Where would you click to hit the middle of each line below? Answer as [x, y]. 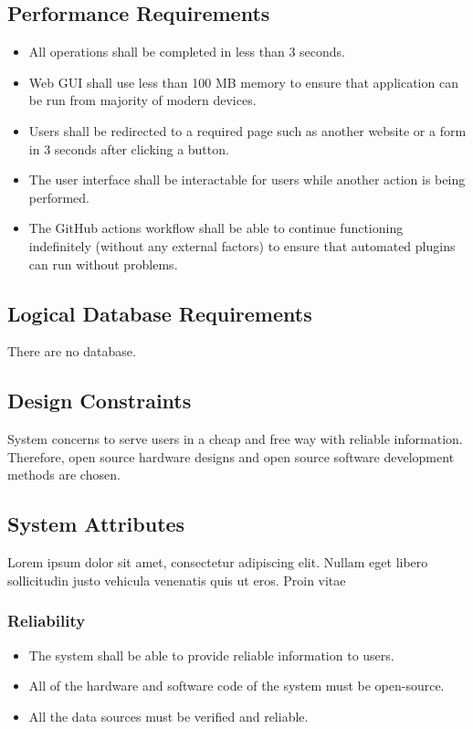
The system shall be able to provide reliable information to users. [211, 655]
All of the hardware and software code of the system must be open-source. [236, 686]
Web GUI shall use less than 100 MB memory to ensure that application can [243, 82]
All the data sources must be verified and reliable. [168, 716]
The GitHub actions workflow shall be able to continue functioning [216, 228]
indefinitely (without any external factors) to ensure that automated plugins [242, 245]
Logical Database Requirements [160, 313]
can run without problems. [103, 264]
